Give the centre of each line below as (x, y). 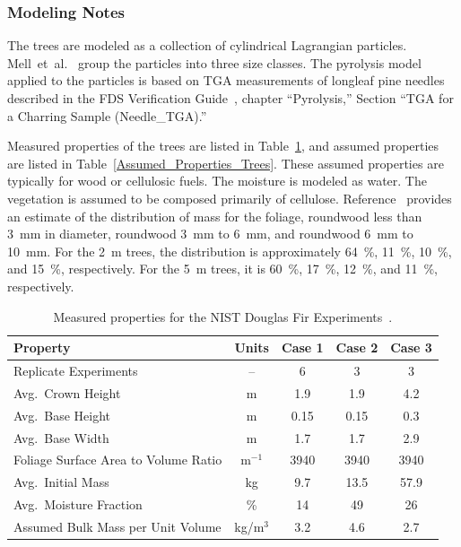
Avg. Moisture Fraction (78, 504)
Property (42, 347)
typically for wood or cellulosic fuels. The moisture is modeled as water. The (217, 181)
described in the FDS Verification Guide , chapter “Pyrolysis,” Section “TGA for (230, 98)
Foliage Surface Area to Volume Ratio (118, 460)
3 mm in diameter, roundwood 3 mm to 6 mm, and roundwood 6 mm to (210, 234)
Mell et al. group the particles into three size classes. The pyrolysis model (214, 62)
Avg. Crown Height (67, 392)
